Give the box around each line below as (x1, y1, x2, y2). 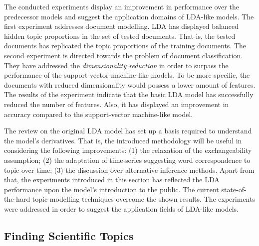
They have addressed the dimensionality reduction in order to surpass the (4, 60, 229, 70)
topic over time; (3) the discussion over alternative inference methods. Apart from (4, 164, 255, 175)
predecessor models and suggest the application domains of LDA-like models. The (4, 11, 254, 21)
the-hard (4, 194, 30, 204)
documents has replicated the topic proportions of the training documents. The (4, 40, 247, 51)
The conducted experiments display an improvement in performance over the (4, 1, 239, 11)
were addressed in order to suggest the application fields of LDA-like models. (4, 203, 239, 214)
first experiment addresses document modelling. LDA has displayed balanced (4, 21, 239, 31)
